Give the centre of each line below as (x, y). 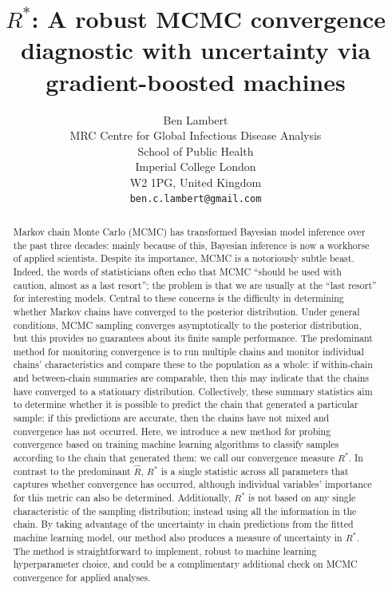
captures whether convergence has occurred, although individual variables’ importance (192, 484)
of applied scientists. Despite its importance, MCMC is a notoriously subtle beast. (184, 258)
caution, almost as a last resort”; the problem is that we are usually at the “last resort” (195, 285)
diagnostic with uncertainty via (196, 50)
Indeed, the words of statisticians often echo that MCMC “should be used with (177, 271)
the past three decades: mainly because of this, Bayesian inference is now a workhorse (191, 245)
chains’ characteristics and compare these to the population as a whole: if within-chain (193, 364)
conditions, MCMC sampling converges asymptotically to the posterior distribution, (187, 325)
